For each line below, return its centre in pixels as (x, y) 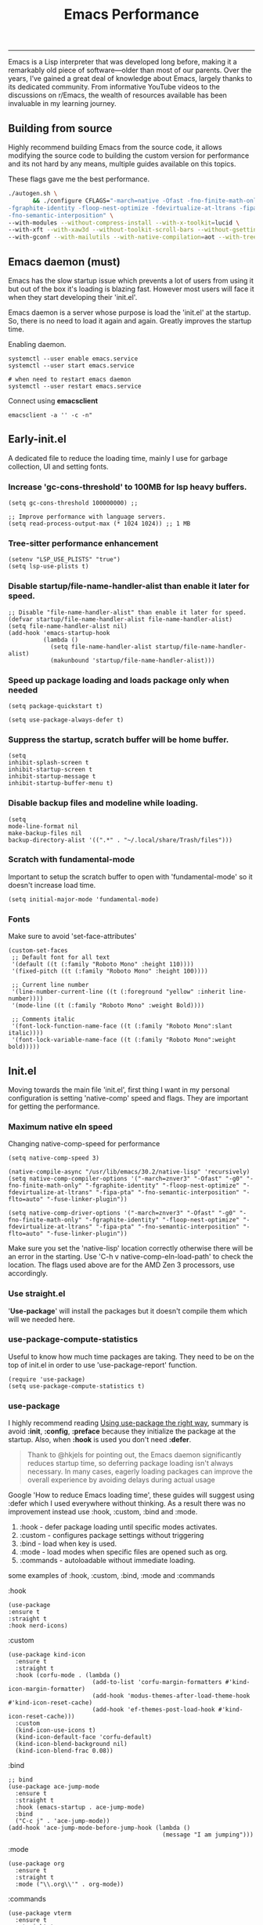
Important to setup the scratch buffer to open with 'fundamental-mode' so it (130, 876)
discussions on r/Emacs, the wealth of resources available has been (117, 95)
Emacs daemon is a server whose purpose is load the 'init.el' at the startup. (130, 312)
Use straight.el (37, 1294)
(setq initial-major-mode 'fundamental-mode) (83, 899)
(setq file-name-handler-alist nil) (68, 626)
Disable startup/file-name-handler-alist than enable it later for (129, 586)
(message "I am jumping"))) (208, 1835)
